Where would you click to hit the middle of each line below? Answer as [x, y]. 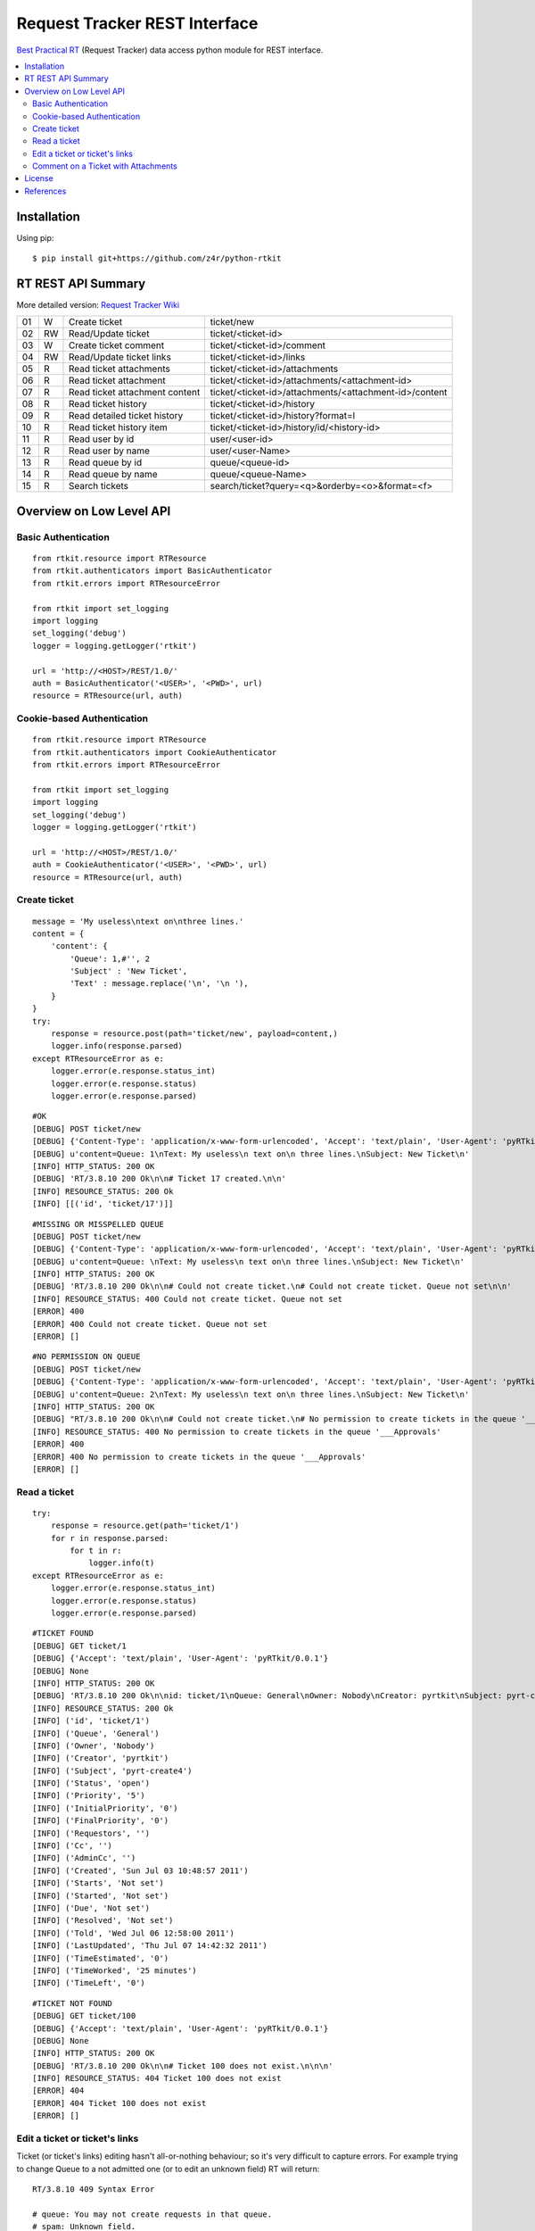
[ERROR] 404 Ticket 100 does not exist [119, 2103]
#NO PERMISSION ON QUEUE [86, 1357]
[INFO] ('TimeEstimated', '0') [101, 1958]
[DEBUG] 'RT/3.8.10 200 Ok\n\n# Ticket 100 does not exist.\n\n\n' [183, 2065]
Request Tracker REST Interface [137, 23]
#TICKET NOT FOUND [73, 2003]
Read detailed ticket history [126, 416]
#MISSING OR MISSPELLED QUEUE [99, 1224]
